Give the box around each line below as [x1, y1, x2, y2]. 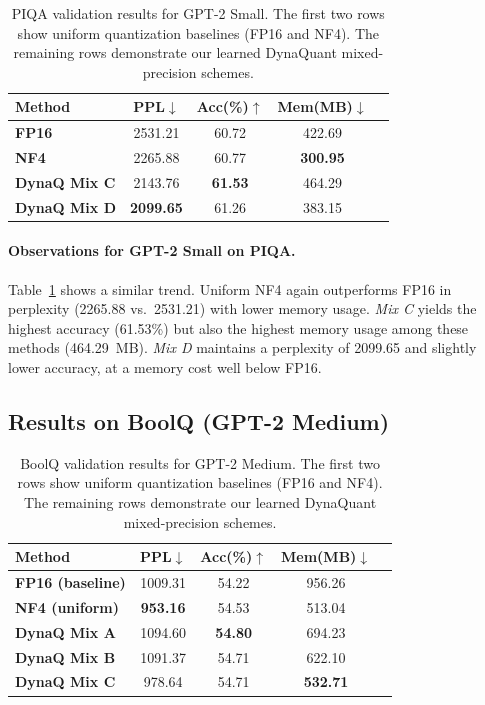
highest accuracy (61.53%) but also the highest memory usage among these [8, 317, 469, 338]
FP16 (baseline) [15, 572, 126, 593]
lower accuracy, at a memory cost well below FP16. [8, 357, 322, 378]
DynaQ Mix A [15, 621, 116, 642]
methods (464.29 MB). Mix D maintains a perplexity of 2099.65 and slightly [8, 337, 477, 358]
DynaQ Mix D [15, 196, 117, 217]
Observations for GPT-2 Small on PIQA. [8, 240, 296, 261]
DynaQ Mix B [15, 646, 116, 667]
